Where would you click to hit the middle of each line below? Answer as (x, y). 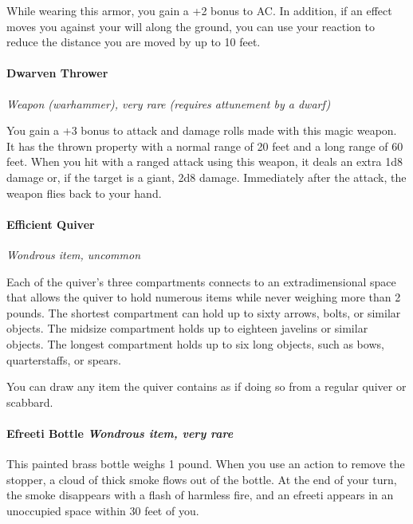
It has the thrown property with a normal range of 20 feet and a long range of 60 (205, 146)
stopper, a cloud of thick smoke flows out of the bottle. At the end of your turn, (202, 479)
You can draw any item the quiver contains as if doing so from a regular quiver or (206, 386)
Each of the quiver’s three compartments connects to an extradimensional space (201, 281)
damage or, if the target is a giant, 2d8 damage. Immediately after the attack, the (206, 177)
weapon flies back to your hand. (84, 193)
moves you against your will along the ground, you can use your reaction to (191, 26)
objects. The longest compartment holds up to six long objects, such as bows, (195, 343)
